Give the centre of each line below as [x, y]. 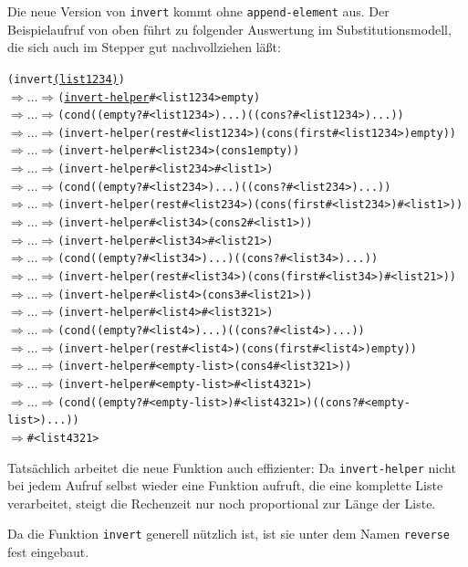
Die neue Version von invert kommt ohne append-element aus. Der [198, 11]
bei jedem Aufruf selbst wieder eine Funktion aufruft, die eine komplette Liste [225, 485]
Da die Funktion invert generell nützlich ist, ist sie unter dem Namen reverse [229, 534]
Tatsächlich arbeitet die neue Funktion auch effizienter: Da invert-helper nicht [232, 467]
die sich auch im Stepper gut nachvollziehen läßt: [144, 47]
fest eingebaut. [48, 552]
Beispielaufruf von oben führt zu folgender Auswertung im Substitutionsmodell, [229, 29]
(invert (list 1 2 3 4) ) [66, 79]
